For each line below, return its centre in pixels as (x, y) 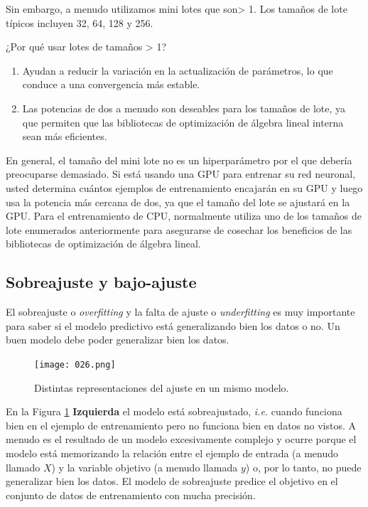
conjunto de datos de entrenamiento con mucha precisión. (131, 495)
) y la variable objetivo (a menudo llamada (145, 467)
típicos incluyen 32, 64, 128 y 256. (80, 22)
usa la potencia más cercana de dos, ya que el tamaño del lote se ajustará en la (178, 202)
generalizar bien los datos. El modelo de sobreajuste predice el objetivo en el (172, 481)
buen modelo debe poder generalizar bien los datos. (118, 340)
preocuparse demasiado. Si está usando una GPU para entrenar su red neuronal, (181, 174)
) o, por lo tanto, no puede (303, 467)
